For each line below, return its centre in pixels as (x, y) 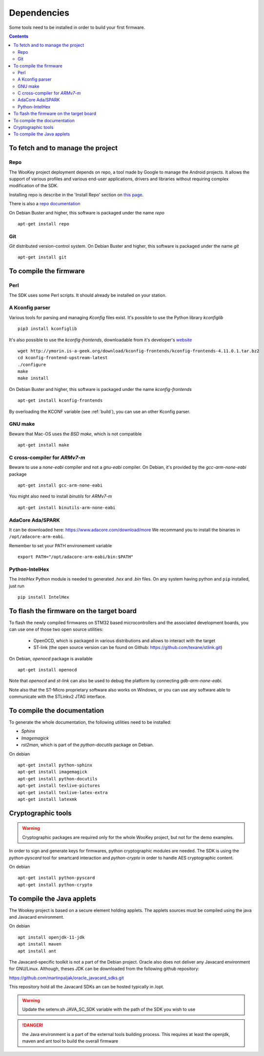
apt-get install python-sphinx (55, 765)
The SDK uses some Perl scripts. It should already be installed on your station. (88, 295)
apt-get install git (42, 257)
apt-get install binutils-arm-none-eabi (67, 507)
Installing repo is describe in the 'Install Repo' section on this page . (76, 194)
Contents (19, 36)
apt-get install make (43, 445)
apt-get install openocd (47, 670)
